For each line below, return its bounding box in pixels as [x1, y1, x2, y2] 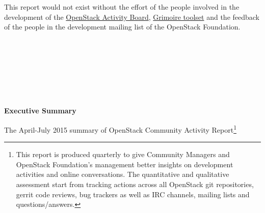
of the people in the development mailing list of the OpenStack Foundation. [4, 21, 241, 32]
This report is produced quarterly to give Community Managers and [16, 149, 230, 160]
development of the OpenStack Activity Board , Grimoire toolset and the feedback [4, 11, 260, 22]
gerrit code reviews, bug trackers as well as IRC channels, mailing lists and [16, 189, 250, 199]
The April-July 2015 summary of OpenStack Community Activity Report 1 [4, 123, 236, 135]
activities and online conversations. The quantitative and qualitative [16, 169, 229, 179]
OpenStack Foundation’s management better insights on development [16, 159, 233, 169]
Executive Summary [4, 105, 76, 116]
